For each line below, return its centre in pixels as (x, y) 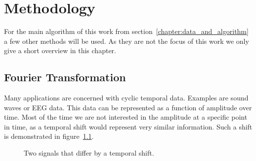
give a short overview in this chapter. (60, 50)
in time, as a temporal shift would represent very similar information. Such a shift (128, 126)
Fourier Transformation (65, 77)
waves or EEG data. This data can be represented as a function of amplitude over (128, 107)
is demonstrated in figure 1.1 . (49, 136)
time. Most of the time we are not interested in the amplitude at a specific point (126, 117)
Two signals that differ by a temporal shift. (89, 153)
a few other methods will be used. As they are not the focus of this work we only (127, 41)
